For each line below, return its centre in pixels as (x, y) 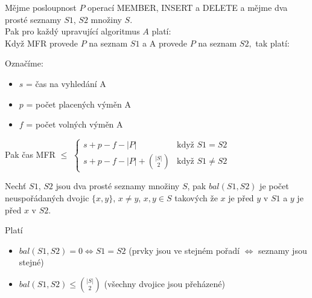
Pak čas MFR (30, 154)
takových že (196, 197)
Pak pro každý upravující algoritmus (72, 31)
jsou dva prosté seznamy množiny (118, 186)
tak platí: (272, 43)
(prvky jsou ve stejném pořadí (184, 250)
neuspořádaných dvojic (47, 197)
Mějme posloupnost (41, 7)
